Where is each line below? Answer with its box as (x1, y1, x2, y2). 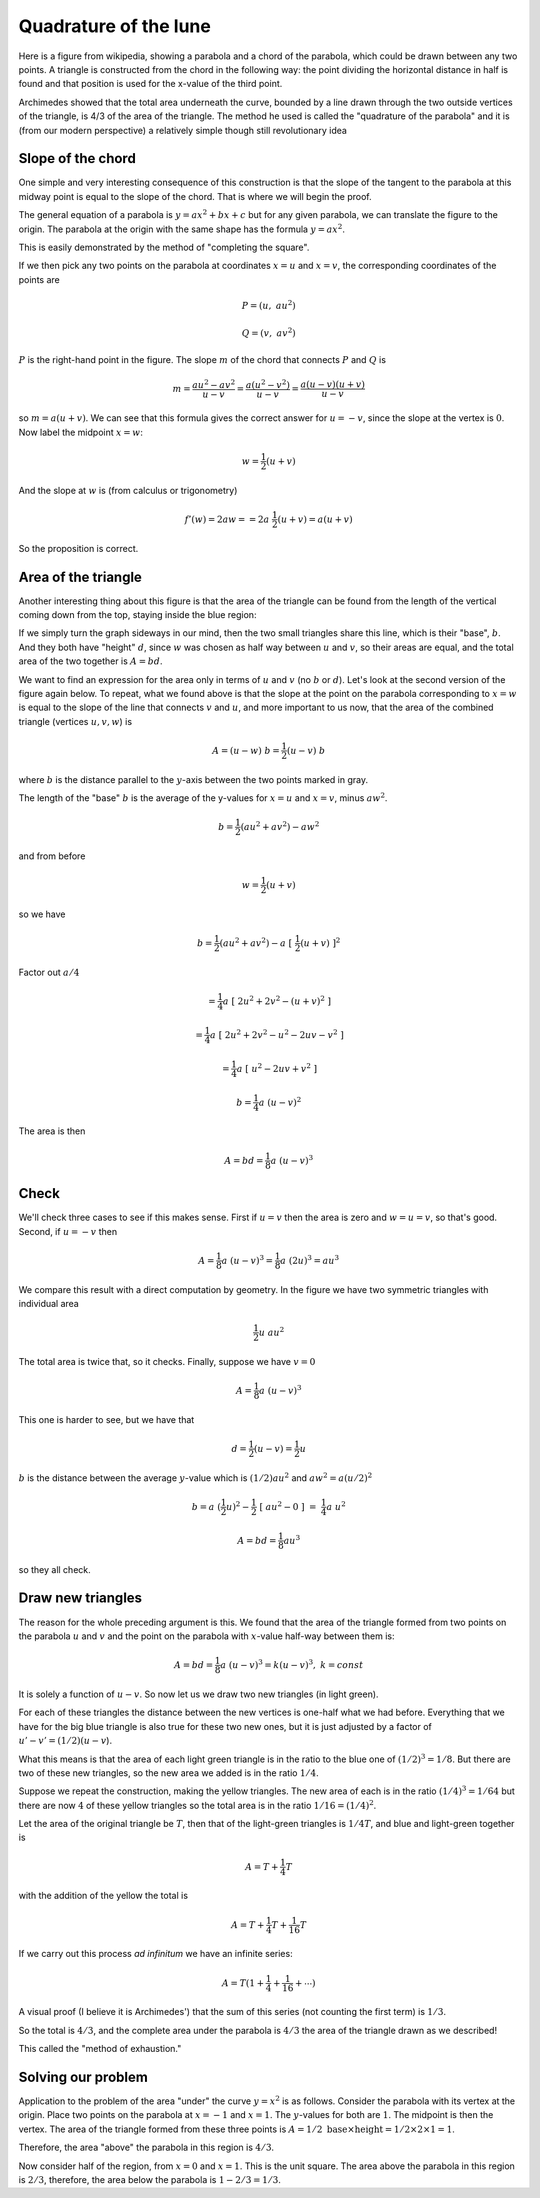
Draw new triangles (18, 1590, 143, 1607)
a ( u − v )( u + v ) (300, 379, 365, 390)
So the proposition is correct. (18, 542, 139, 554)
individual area (18, 1297, 79, 1309)
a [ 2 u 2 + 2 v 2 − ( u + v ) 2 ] (222, 994, 332, 1007)
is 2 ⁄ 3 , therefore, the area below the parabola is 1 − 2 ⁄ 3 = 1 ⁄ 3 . (18, 2174, 282, 2186)
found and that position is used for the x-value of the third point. (18, 78, 283, 90)
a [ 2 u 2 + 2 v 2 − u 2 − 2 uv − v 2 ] (210, 1027, 344, 1040)
